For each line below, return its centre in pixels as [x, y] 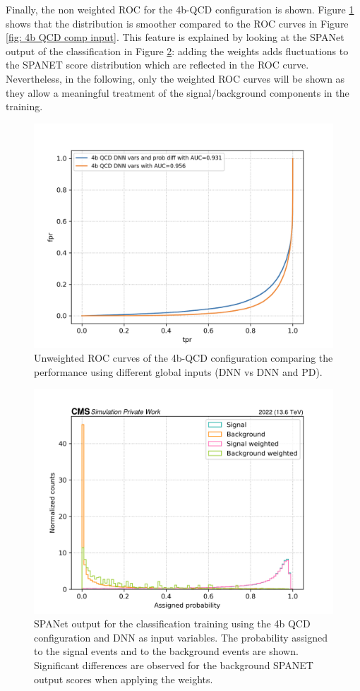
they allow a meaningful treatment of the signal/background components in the [178, 92]
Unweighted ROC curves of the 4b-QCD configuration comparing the [184, 358]
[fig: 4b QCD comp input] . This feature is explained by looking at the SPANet [175, 37]
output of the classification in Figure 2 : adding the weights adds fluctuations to [177, 51]
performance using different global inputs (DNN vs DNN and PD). [178, 371]
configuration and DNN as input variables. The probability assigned [181, 637]
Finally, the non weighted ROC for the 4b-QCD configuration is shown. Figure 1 [180, 9]
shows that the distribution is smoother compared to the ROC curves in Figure [177, 23]
